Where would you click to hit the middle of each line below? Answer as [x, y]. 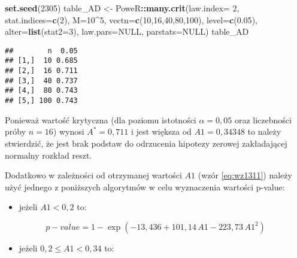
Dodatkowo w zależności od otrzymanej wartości [93, 175]
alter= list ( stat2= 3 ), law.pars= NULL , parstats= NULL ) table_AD [127, 31]
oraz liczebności [263, 119]
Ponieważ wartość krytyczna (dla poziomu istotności [101, 119]
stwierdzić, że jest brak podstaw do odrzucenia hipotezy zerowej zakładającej [146, 143]
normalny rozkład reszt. [49, 155]
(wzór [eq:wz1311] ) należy [245, 175]
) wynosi [69, 131]
